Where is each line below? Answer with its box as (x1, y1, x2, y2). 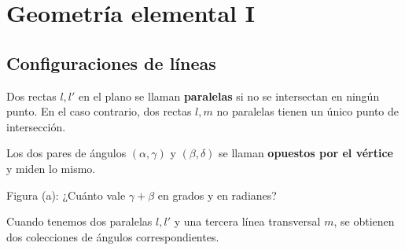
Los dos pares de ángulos (6, 145, 127, 161)
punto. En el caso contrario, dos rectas (6, 103, 192, 119)
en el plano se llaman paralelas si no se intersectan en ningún (79, 87, 380, 104)
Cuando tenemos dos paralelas (6, 213, 153, 230)
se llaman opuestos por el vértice (219, 145, 393, 161)
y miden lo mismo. (6, 160, 96, 176)
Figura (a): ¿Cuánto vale (6, 186, 126, 203)
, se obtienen (333, 213, 395, 230)
